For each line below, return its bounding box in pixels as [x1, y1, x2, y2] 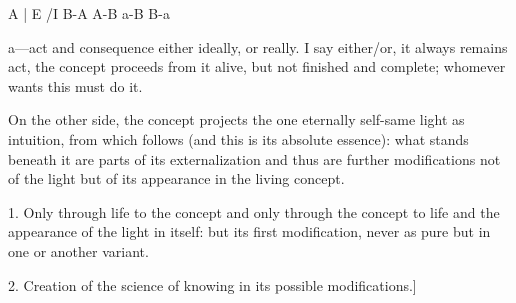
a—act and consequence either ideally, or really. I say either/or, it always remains [8, 36, 508, 57]
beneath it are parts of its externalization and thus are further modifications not [8, 148, 501, 169]
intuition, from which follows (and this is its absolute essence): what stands [8, 128, 469, 149]
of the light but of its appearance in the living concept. [8, 168, 345, 189]
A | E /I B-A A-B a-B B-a [8, 3, 170, 23]
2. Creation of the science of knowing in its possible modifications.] [8, 274, 417, 295]
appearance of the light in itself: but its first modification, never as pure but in [8, 221, 491, 242]
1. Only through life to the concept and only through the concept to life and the [8, 201, 500, 222]
